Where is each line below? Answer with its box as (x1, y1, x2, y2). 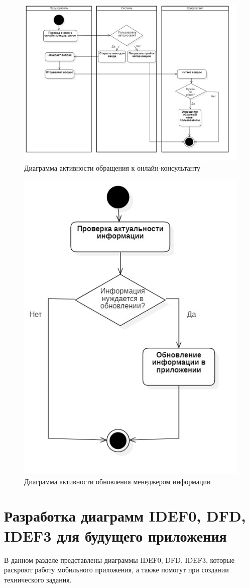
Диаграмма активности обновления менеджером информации (24, 476, 211, 486)
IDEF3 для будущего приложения (4, 525, 227, 546)
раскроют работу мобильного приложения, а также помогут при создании (4, 564, 229, 575)
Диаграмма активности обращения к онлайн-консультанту (24, 162, 201, 173)
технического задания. (4, 574, 72, 584)
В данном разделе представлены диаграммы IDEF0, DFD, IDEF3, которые (4, 554, 234, 565)
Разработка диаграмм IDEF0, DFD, (4, 505, 246, 526)
